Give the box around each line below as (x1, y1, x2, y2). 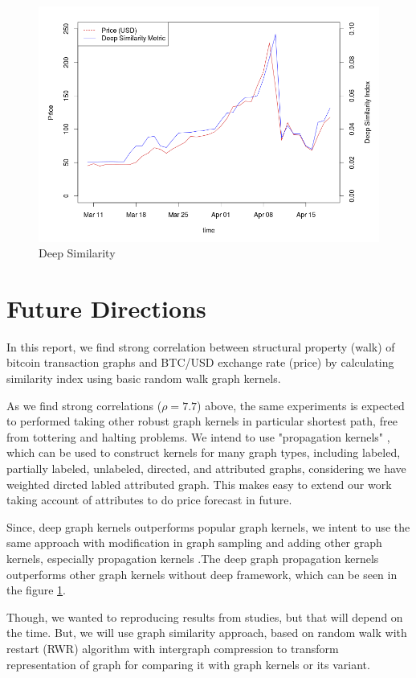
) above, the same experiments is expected (197, 397, 405, 413)
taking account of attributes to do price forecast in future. (6, 491, 292, 508)
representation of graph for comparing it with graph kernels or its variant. (6, 655, 370, 672)
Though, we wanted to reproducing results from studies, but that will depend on (6, 608, 403, 625)
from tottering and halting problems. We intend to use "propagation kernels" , (6, 428, 390, 445)
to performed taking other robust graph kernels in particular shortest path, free (6, 413, 398, 429)
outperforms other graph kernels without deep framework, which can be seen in (6, 565, 398, 582)
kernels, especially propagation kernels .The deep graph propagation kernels (6, 549, 379, 566)
